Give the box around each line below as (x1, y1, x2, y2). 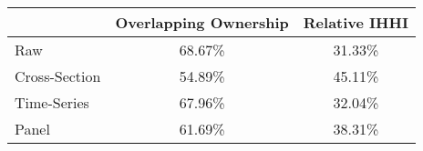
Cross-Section (15, 65, 101, 86)
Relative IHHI (303, 12, 408, 33)
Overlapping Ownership (115, 12, 289, 33)
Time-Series (15, 92, 89, 113)
